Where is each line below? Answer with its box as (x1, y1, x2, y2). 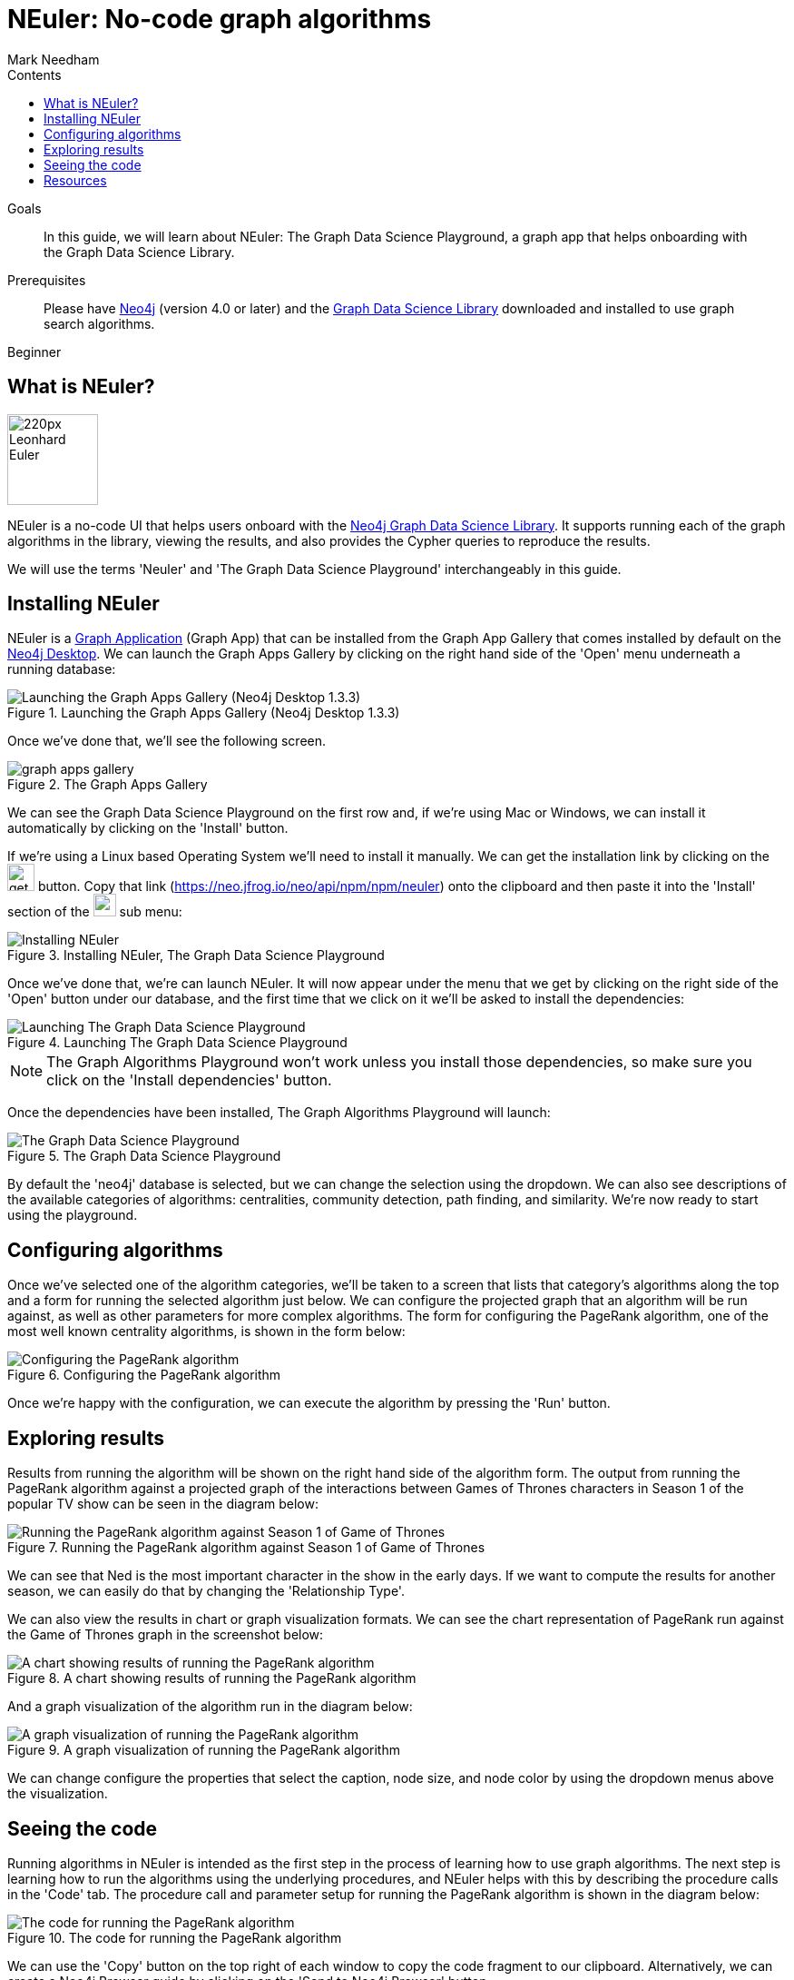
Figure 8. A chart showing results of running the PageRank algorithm (7, 1670, 417, 1687)
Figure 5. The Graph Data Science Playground (7, 1148, 281, 1164)
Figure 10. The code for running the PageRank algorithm (7, 1929, 342, 1945)
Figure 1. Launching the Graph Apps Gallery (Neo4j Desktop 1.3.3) (7, 705, 400, 721)
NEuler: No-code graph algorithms (7, 4, 432, 35)
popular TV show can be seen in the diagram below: (7, 1496, 319, 1512)
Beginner (7, 343, 62, 360)
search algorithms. (44, 315, 155, 332)
